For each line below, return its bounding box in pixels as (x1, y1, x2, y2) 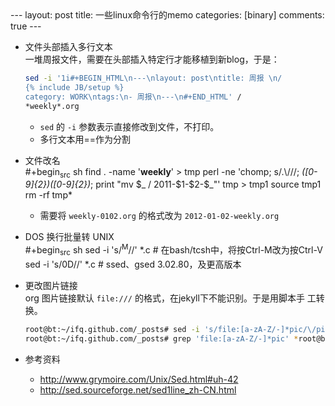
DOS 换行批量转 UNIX (24, 231, 115, 243)
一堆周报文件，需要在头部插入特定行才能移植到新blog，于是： (24, 53, 280, 65)
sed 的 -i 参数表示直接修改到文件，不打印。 (39, 120, 220, 132)
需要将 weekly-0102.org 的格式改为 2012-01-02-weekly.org (39, 210, 280, 222)
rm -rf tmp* (24, 189, 73, 201)
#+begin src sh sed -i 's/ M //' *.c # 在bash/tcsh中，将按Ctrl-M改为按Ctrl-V (24, 242, 323, 258)
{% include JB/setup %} (24, 82, 125, 92)
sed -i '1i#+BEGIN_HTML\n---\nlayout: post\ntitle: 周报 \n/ (24, 73, 283, 83)
